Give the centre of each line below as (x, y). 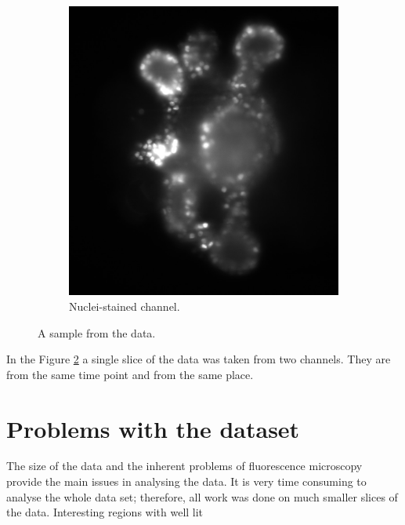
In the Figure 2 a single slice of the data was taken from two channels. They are (199, 359)
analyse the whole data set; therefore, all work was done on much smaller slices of (202, 496)
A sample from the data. (97, 332)
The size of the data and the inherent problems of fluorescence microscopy (184, 466)
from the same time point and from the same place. (130, 374)
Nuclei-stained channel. (125, 306)
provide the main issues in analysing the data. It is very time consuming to (186, 481)
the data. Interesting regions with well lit (105, 512)
